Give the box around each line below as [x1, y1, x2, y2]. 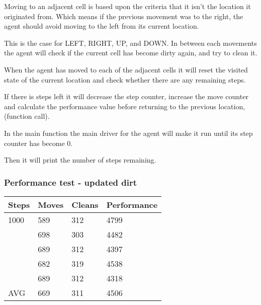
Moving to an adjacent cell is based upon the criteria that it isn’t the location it [4, 1, 251, 11]
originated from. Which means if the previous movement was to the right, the [4, 11, 243, 21]
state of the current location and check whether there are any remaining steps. [4, 74, 246, 85]
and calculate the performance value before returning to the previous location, [4, 101, 245, 111]
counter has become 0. [4, 137, 73, 148]
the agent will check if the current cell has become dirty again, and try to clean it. [4, 47, 257, 58]
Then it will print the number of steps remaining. [4, 155, 156, 165]
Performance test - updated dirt [4, 176, 137, 188]
